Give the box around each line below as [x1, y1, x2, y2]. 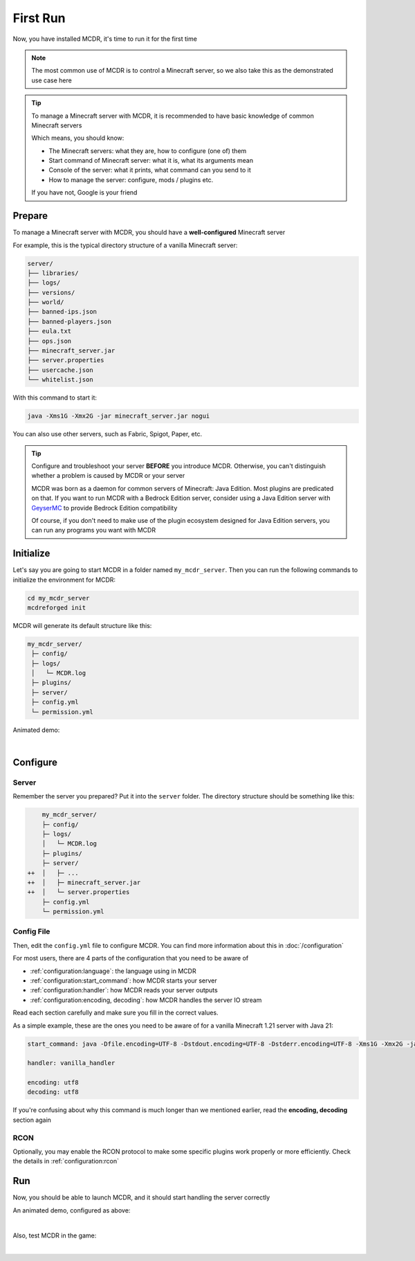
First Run [12, 10, 66, 26]
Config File [12, 927, 50, 936]
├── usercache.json [27, 366, 93, 374]
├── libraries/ [27, 269, 79, 277]
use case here [31, 76, 72, 84]
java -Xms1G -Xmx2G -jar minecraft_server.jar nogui [27, 412, 210, 420]
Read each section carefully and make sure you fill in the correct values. [12, 1008, 219, 1017]
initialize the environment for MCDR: [12, 575, 116, 584]
